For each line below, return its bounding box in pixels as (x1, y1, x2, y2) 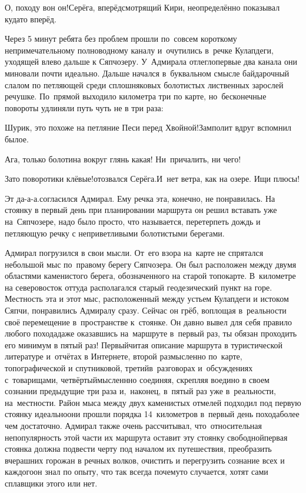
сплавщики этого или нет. (5, 477, 98, 489)
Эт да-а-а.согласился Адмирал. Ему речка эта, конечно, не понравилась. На (5, 192, 275, 204)
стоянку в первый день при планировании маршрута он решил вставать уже (5, 204, 277, 216)
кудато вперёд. (5, 12, 56, 25)
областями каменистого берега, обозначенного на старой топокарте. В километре (5, 269, 296, 282)
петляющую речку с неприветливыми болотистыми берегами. (5, 226, 225, 239)
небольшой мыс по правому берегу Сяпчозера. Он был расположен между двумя (5, 258, 297, 270)
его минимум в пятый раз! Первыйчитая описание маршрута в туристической (5, 338, 283, 351)
